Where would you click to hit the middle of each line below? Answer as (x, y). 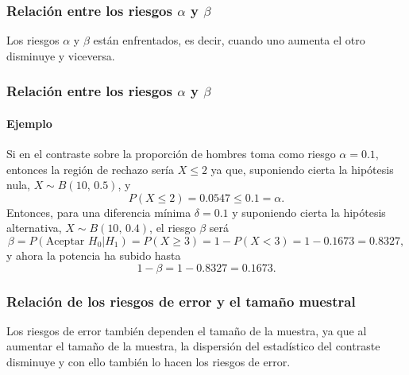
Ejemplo (29, 123)
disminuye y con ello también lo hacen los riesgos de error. (149, 362)
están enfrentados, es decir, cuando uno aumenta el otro (229, 40)
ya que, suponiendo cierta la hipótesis (302, 169)
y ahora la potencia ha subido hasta (94, 255)
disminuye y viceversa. (61, 55)
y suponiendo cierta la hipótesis (309, 212)
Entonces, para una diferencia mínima (99, 212)
